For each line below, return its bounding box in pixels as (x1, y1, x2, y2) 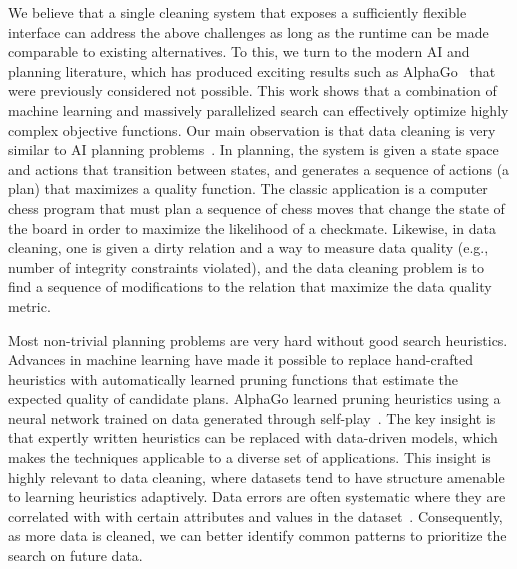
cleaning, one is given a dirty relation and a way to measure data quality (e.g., (8, 237, 489, 258)
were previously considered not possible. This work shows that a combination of (8, 80, 497, 101)
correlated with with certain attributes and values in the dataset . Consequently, (8, 505, 503, 526)
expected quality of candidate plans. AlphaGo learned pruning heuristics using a (8, 388, 501, 409)
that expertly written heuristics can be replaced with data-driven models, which (8, 427, 498, 448)
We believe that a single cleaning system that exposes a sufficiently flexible (8, 2, 467, 22)
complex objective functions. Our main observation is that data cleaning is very (8, 119, 496, 140)
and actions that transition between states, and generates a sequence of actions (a (8, 158, 510, 179)
